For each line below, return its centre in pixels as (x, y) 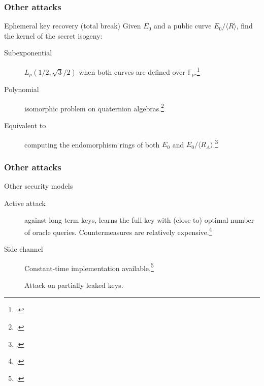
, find (244, 26)
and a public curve (183, 26)
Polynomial (22, 89)
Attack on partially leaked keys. (74, 285)
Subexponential (28, 53)
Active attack (25, 203)
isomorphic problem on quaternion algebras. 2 (94, 107)
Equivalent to (25, 125)
